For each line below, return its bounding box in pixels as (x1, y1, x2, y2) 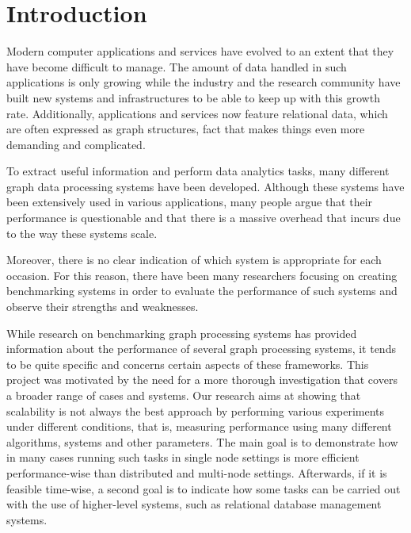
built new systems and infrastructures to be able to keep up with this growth (6, 89, 380, 105)
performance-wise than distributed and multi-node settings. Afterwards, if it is (6, 464, 387, 481)
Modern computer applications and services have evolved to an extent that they (6, 43, 394, 59)
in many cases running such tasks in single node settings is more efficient (6, 449, 360, 466)
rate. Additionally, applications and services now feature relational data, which (6, 105, 388, 121)
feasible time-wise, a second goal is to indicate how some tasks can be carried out (6, 480, 401, 497)
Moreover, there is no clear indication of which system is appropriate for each (6, 251, 382, 268)
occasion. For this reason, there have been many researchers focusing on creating (6, 266, 398, 283)
